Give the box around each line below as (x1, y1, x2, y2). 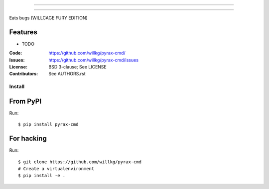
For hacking (9, 134, 47, 143)
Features (9, 28, 37, 36)
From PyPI (9, 97, 42, 105)
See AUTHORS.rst (48, 71, 86, 77)
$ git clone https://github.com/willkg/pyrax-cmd (18, 159, 142, 165)
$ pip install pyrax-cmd (18, 122, 79, 127)
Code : (9, 50, 22, 56)
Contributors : (9, 71, 38, 77)
